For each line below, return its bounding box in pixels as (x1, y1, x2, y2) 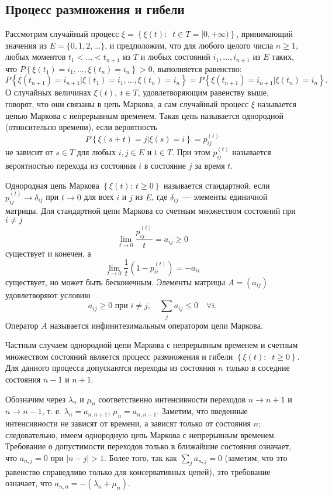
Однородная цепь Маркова (5, 179, 99, 191)
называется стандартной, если (164, 179, 270, 191)
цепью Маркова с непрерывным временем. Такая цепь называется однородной (5, 109, 284, 121)
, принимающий (236, 28, 293, 40)
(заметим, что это (224, 451, 288, 463)
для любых (77, 146, 116, 158)
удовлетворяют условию (5, 288, 91, 301)
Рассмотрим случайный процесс (5, 28, 119, 40)
